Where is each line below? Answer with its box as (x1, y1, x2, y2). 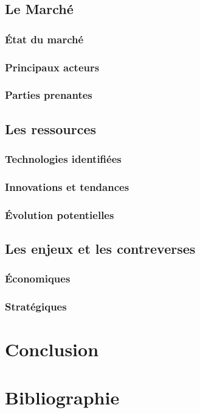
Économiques (5, 271, 71, 286)
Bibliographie (5, 384, 120, 409)
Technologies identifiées (5, 151, 122, 167)
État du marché (5, 31, 84, 46)
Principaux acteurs (5, 59, 100, 74)
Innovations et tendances (5, 179, 129, 194)
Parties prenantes (5, 87, 92, 102)
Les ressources (5, 119, 97, 138)
